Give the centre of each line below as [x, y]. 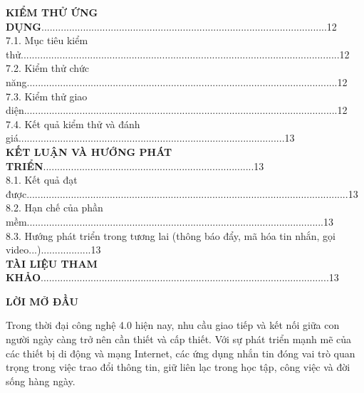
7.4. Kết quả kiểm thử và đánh [73, 124]
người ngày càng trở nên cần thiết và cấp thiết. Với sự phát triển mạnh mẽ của [179, 339]
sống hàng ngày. [41, 381]
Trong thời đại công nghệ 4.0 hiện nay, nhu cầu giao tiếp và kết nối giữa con [173, 325]
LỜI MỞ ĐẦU [42, 301]
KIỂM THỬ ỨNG [52, 12]
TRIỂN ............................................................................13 [135, 166]
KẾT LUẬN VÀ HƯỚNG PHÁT [89, 151]
